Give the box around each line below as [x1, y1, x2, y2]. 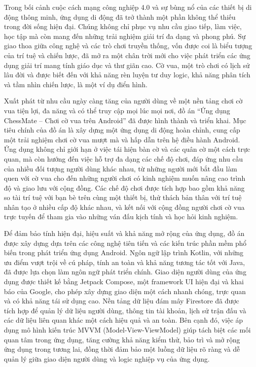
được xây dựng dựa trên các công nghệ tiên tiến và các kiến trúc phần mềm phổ [4, 237, 247, 248]
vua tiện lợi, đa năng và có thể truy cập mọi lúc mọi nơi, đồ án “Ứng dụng [4, 105, 230, 115]
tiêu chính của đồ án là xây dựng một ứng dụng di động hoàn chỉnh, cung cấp [4, 125, 240, 135]
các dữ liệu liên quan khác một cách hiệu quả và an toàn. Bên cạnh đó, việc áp [4, 315, 243, 325]
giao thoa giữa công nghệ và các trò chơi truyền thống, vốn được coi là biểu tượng [4, 40, 252, 51]
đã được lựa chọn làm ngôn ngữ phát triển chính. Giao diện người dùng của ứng [4, 267, 247, 277]
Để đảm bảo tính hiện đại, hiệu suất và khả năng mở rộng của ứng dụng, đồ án [4, 228, 245, 238]
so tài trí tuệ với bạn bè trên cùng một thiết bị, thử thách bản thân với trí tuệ [4, 192, 242, 202]
